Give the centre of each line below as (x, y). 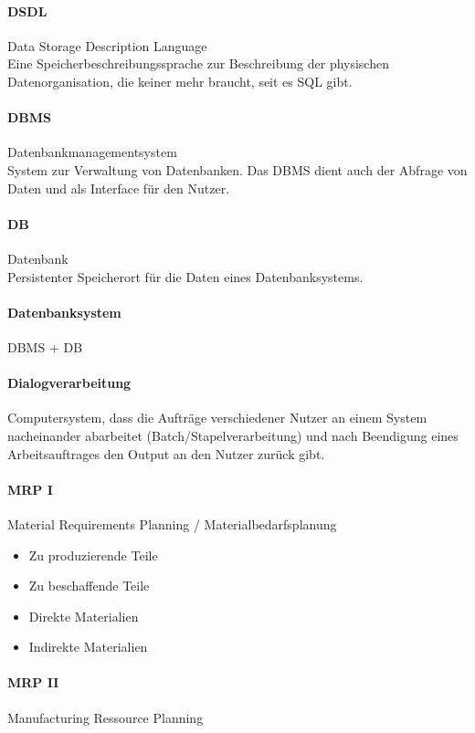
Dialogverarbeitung (69, 383)
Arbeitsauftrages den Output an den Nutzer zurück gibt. (166, 453)
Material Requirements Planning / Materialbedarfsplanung (172, 524)
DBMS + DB (45, 346)
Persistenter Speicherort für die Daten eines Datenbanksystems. (185, 276)
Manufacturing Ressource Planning (106, 717)
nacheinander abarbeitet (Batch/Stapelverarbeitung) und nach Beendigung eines (233, 435)
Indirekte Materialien (88, 647)
